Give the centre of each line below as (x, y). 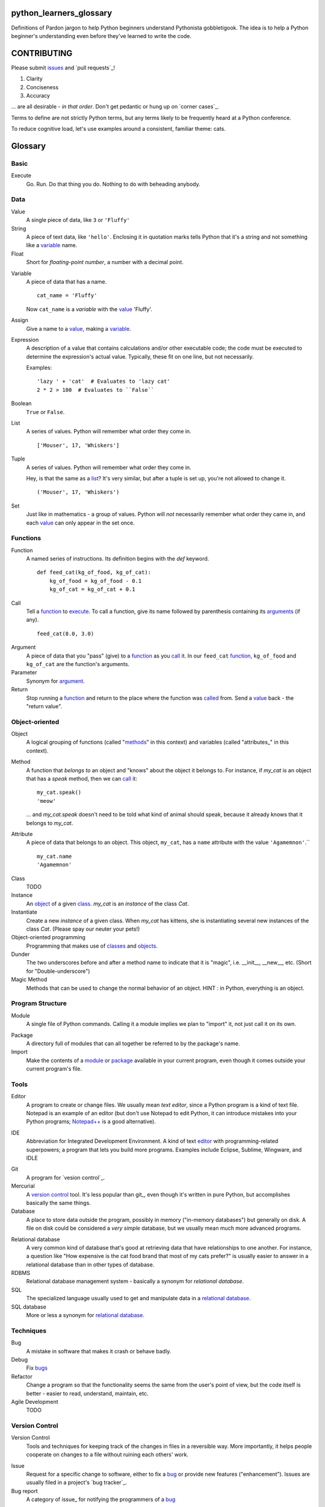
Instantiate (24, 912)
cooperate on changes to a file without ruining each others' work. (107, 1455)
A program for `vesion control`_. (66, 1177)
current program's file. (54, 1069)
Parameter (24, 673)
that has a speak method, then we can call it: (82, 779)
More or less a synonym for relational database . (85, 1315)
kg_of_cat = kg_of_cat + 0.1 (92, 590)
